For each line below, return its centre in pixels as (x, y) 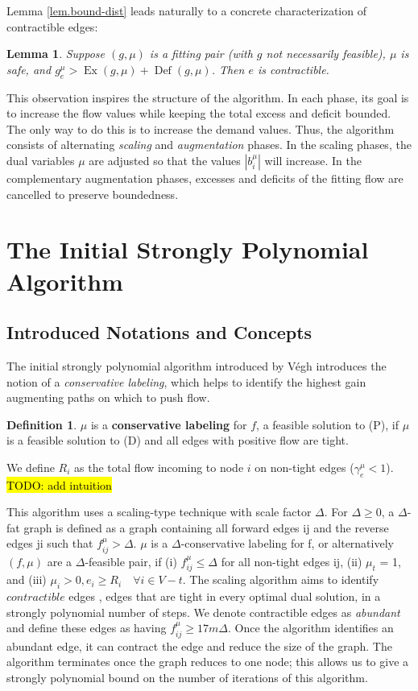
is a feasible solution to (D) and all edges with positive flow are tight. (178, 440)
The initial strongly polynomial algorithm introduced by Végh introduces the (197, 365)
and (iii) (27, 579)
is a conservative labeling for (169, 424)
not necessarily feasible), (326, 54)
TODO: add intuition (59, 484)
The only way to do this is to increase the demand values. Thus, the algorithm (201, 128)
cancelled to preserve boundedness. (93, 194)
